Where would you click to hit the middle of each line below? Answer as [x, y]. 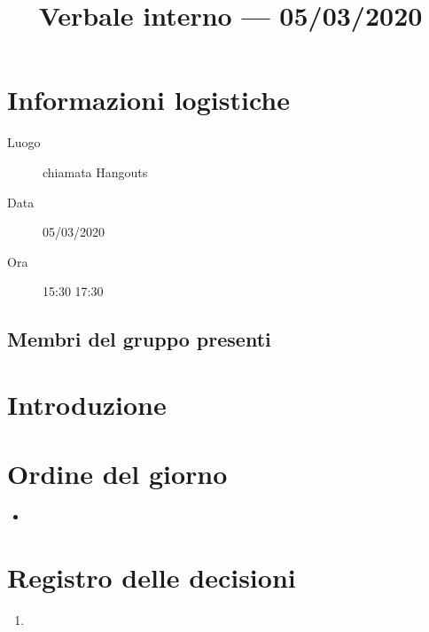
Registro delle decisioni [152, 577]
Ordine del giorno [117, 474]
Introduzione [87, 404]
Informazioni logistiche [148, 100]
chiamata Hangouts [95, 172]
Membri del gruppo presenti [139, 339]
